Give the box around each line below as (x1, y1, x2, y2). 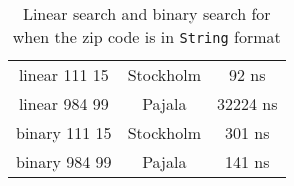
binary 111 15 (16, 121, 112, 144)
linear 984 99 (18, 92, 109, 115)
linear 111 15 (18, 63, 109, 86)
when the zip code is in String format (12, 25, 281, 48)
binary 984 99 (16, 150, 112, 173)
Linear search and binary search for (22, 2, 271, 25)
